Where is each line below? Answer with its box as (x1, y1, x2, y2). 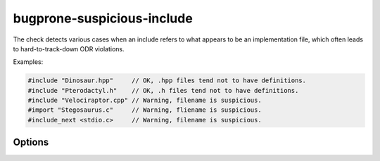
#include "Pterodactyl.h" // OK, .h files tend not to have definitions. (27, 86, 299, 94)
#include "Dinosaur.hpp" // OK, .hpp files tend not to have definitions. (27, 77, 306, 84)
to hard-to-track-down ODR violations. (13, 44, 125, 53)
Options (13, 136, 49, 148)
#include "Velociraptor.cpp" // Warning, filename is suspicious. (27, 96, 262, 105)
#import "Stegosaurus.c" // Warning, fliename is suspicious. (27, 106, 262, 114)
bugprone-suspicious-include (13, 11, 193, 26)
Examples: (13, 58, 44, 66)
